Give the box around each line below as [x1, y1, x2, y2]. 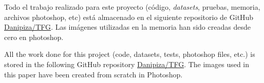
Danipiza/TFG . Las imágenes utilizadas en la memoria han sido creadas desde [4, 22, 251, 32]
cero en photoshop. [4, 31, 64, 42]
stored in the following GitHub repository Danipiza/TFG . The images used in [4, 58, 250, 69]
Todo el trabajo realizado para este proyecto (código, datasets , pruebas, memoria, [4, 2, 260, 12]
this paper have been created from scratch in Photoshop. [4, 69, 183, 79]
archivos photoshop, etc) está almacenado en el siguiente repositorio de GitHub [4, 11, 254, 22]
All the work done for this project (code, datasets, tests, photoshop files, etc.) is [4, 49, 255, 59]
